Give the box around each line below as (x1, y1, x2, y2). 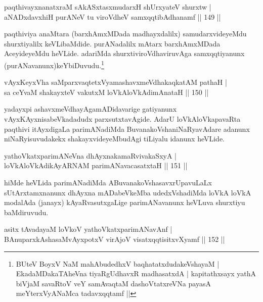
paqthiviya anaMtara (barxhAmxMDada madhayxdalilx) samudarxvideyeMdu (4, 28, 247, 39)
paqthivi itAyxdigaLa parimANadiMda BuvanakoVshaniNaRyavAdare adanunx (4, 123, 250, 134)
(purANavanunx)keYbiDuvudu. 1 (4, 58, 104, 70)
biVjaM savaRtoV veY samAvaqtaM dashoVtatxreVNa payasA (16, 278, 211, 288)
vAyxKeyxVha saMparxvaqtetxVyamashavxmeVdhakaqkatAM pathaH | (4, 77, 227, 87)
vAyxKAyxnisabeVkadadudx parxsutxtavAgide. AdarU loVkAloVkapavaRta (4, 114, 241, 124)
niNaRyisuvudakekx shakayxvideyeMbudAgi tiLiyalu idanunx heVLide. (4, 133, 225, 144)
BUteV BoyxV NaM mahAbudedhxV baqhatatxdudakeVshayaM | (16, 258, 220, 269)
